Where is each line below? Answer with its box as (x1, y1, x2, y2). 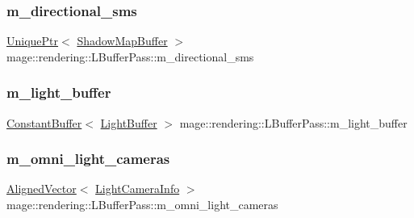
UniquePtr (6, 32, 59, 49)
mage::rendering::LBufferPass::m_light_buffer (179, 114, 408, 131)
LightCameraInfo (95, 180, 180, 197)
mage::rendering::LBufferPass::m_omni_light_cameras (6, 196, 278, 213)
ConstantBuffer (6, 114, 82, 131)
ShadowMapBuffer (77, 32, 168, 49)
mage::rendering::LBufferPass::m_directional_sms (6, 48, 254, 65)
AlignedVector (6, 180, 77, 197)
